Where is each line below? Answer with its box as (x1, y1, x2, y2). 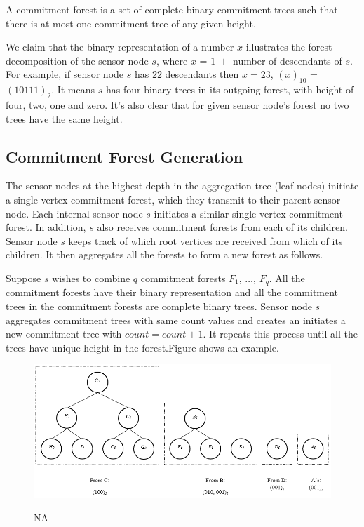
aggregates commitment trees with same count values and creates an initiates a (6, 312, 346, 327)
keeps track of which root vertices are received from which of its (68, 233, 343, 248)
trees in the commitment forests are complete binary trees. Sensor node (6, 298, 312, 313)
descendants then (165, 67, 239, 81)
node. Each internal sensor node (6, 206, 143, 220)
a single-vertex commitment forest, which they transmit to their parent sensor (6, 192, 341, 206)
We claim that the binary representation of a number (6, 39, 234, 54)
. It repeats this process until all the (203, 326, 358, 341)
